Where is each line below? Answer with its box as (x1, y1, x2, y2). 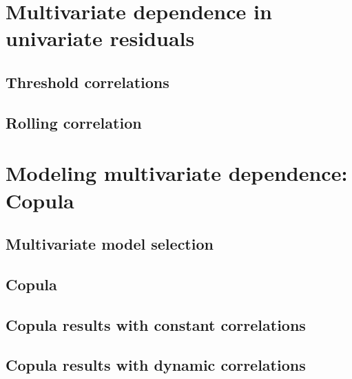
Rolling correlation (6, 111, 142, 133)
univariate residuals (6, 24, 195, 52)
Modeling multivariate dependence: (6, 159, 348, 187)
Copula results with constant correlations (6, 314, 306, 335)
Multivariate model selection (6, 233, 214, 255)
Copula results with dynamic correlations (6, 354, 306, 376)
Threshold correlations (6, 71, 169, 92)
